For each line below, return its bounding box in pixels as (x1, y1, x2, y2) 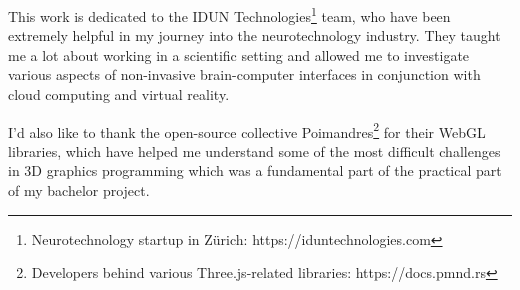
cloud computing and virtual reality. (8, 84, 230, 105)
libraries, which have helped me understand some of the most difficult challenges (8, 140, 501, 161)
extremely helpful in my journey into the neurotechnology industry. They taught (8, 25, 501, 46)
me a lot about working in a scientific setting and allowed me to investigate (8, 44, 470, 65)
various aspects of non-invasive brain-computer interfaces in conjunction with (8, 64, 481, 85)
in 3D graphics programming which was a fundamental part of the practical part (8, 160, 502, 181)
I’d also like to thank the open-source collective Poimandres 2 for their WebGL (8, 118, 486, 142)
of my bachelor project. (8, 180, 150, 201)
